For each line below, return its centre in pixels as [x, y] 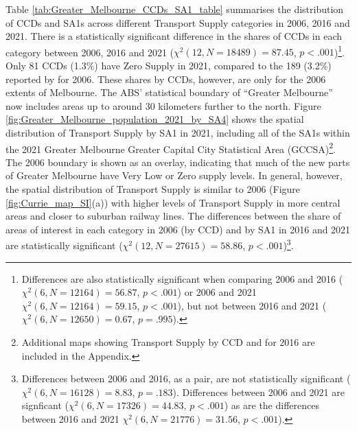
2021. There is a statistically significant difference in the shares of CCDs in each [174, 36]
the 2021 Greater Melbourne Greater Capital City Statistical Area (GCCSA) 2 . [171, 148]
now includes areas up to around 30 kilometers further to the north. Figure [163, 105]
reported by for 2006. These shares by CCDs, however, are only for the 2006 [166, 79]
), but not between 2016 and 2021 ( [252, 305]
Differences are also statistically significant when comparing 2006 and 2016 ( [182, 278]
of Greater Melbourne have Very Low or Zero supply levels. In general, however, [174, 175]
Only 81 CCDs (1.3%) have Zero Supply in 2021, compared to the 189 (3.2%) [169, 66]
